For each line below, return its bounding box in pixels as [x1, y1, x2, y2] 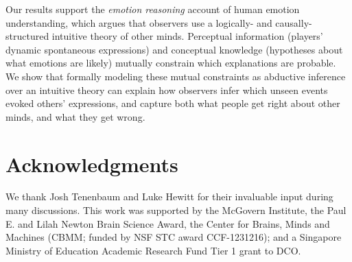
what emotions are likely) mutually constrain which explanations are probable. [5, 56, 336, 70]
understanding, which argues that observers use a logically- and [5, 15, 272, 29]
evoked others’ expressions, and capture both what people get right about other [5, 96, 340, 110]
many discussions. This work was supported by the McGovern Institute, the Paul [5, 203, 347, 217]
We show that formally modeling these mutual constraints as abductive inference [5, 69, 346, 83]
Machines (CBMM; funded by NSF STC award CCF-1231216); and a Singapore [5, 230, 342, 244]
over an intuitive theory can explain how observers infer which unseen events [5, 82, 328, 97]
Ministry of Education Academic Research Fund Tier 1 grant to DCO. [5, 243, 301, 257]
